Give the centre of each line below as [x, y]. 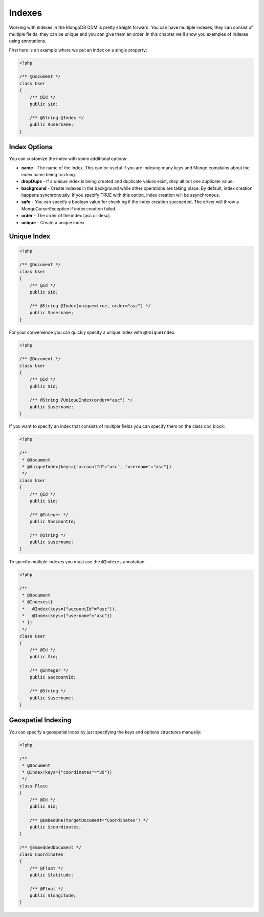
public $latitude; [52, 875]
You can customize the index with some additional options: [68, 159]
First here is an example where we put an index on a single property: [78, 50]
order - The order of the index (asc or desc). [66, 216]
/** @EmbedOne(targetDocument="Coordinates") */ [89, 820]
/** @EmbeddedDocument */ [50, 848]
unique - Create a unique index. [53, 222]
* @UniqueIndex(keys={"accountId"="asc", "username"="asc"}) [97, 467]
